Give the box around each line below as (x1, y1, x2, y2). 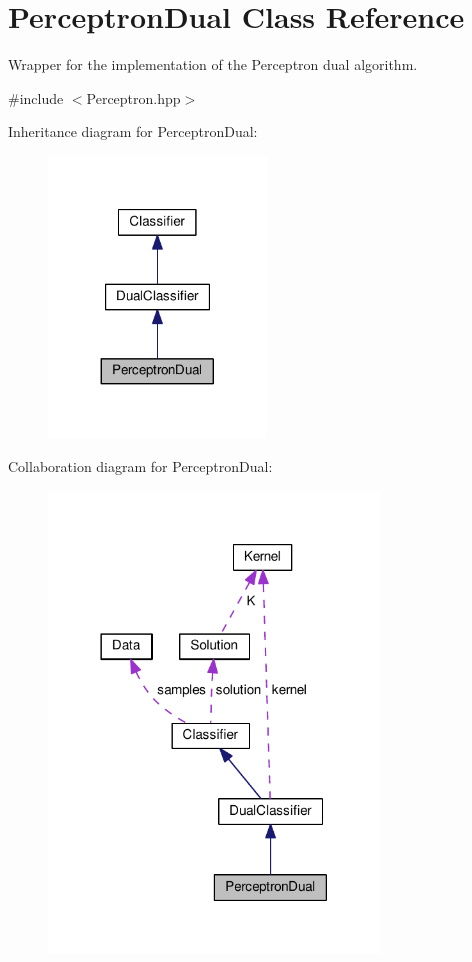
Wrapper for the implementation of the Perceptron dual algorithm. (8, 54, 418, 75)
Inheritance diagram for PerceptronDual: (8, 121, 258, 142)
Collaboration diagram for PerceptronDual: (8, 456, 273, 477)
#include (8, 87, 64, 108)
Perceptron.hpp (86, 87, 181, 108)
